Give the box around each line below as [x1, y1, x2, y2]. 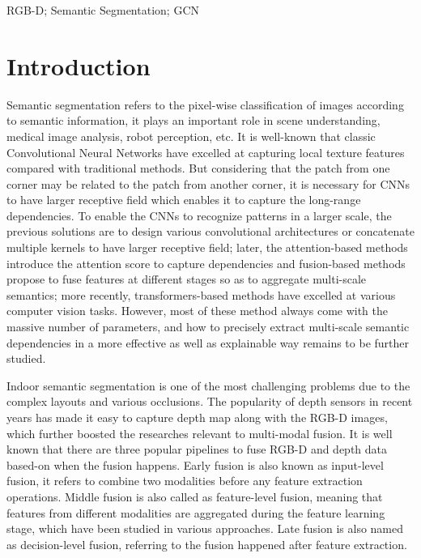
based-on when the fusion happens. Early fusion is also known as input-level [6, 456, 384, 473]
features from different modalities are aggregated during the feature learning [6, 504, 385, 521]
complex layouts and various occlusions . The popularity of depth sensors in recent [6, 393, 413, 410]
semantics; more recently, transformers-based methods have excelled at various [6, 286, 396, 303]
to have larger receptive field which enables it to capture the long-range [6, 191, 361, 208]
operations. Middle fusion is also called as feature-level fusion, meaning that [6, 488, 383, 505]
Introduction [6, 49, 151, 82]
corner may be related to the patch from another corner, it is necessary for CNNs [6, 175, 410, 192]
